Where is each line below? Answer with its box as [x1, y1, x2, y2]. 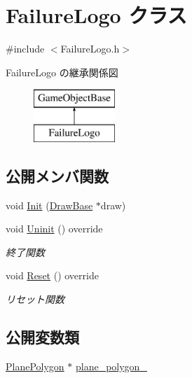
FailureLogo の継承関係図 [6, 64, 118, 79]
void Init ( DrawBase [6, 197, 93, 212]
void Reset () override [6, 268, 99, 283]
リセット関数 [6, 292, 64, 307]
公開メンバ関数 [6, 164, 109, 186]
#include [6, 41, 45, 56]
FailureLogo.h [60, 41, 120, 56]
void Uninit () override [6, 221, 103, 236]
